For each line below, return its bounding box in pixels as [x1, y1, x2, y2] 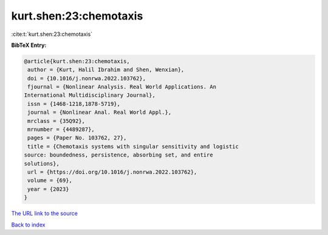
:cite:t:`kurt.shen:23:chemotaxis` [11, 30, 93, 38]
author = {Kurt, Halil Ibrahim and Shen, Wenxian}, [27, 66, 185, 73]
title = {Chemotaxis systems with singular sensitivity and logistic [27, 143, 239, 150]
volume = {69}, [27, 177, 73, 184]
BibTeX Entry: [11, 41, 47, 49]
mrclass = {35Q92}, [27, 118, 85, 124]
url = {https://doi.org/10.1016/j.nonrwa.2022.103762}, [27, 169, 197, 175]
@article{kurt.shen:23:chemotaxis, [24, 58, 130, 65]
